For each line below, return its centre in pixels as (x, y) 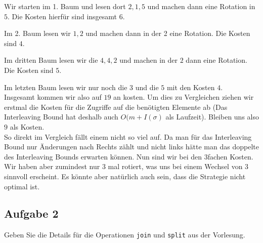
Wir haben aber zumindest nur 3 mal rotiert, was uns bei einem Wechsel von (123, 166)
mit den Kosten (191, 87)
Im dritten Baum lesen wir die (51, 60)
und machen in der (149, 60)
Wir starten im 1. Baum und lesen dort (65, 6)
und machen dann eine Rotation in (201, 6)
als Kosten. (27, 126)
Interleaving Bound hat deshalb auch (61, 117)
